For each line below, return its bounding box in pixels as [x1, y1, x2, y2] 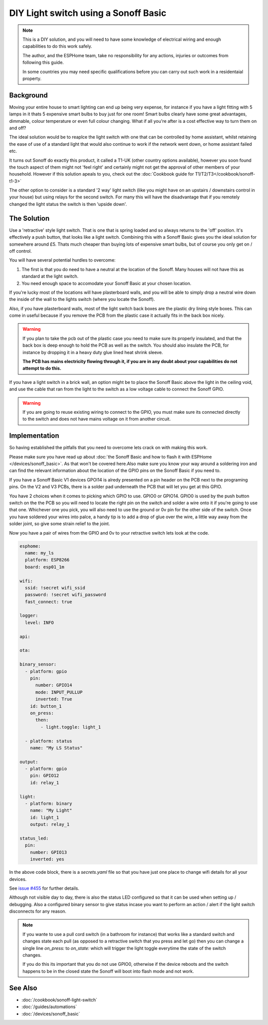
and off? [9, 125, 27, 131]
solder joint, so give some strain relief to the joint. [9, 521, 110, 527]
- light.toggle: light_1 [40, 724, 101, 730]
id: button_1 [30, 703, 62, 709]
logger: [19, 613, 38, 619]
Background [9, 91, 48, 99]
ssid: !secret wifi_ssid [25, 585, 85, 590]
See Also [9, 984, 37, 992]
